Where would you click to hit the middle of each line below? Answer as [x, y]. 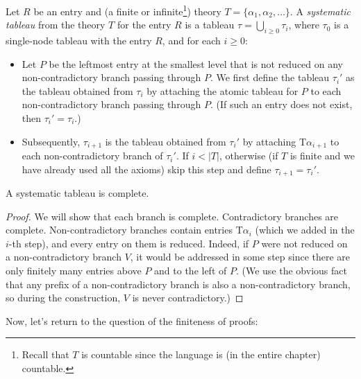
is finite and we [322, 156]
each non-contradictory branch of [92, 156]
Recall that [45, 354]
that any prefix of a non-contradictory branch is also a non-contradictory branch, [178, 284]
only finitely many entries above [74, 271]
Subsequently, [51, 141]
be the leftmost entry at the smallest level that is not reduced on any [196, 63]
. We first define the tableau [270, 77]
